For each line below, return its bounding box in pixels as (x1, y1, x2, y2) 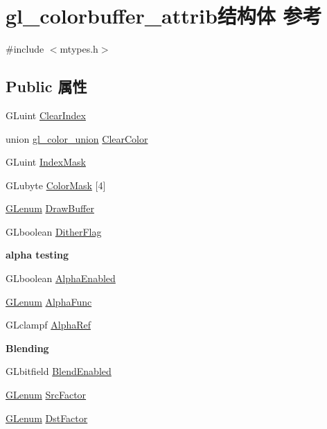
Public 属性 (6, 76, 87, 97)
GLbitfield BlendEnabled (6, 364, 112, 378)
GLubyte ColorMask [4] (6, 177, 106, 192)
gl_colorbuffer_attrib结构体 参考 (6, 1, 322, 30)
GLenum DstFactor (6, 410, 88, 425)
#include (6, 42, 44, 56)
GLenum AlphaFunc (6, 294, 92, 308)
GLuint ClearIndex (6, 107, 86, 122)
